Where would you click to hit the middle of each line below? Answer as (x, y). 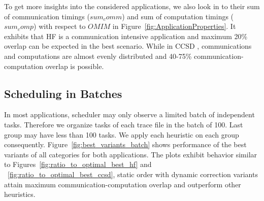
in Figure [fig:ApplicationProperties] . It (174, 26)
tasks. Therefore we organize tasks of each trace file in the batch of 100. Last (124, 124)
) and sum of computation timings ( (178, 16)
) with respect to (60, 26)
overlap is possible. (75, 66)
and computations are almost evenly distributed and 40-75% (98, 56)
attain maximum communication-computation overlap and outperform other (123, 184)
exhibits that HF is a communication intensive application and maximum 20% (126, 36)
